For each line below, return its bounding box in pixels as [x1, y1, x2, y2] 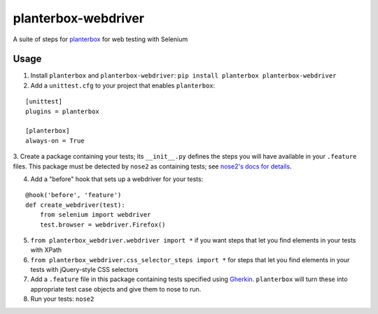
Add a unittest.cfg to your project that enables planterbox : [30, 81, 216, 90]
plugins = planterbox [25, 107, 99, 115]
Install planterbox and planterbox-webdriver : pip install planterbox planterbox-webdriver [30, 71, 337, 80]
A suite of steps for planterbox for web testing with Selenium [13, 35, 188, 43]
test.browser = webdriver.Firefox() [39, 220, 166, 229]
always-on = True [25, 136, 85, 145]
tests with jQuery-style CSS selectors [30, 266, 139, 274]
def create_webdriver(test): [25, 201, 125, 209]
